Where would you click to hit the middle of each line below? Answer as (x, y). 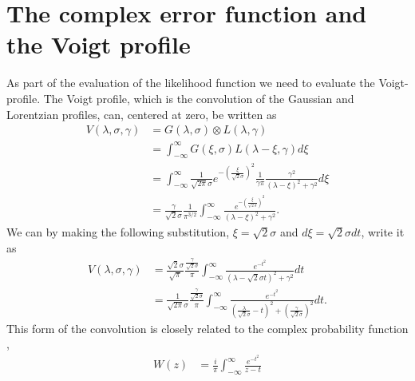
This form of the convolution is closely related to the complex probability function (207, 328)
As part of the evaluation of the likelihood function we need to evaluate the (191, 83)
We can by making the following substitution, (118, 232)
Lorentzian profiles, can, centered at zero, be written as (142, 114)
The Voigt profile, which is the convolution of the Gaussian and (199, 98)
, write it (383, 232)
